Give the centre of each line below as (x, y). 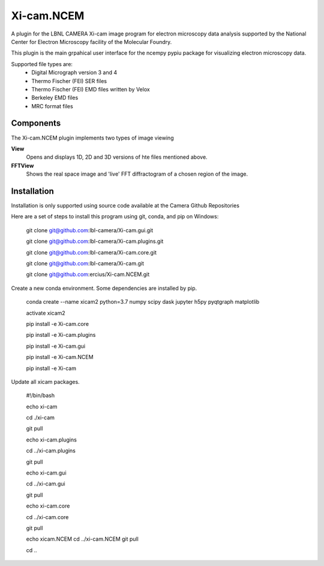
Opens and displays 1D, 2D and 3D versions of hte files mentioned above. (117, 157)
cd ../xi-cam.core (47, 517)
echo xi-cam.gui (46, 473)
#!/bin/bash (40, 395)
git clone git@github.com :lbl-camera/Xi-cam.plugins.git (95, 241)
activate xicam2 (46, 313)
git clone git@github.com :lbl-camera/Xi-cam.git (85, 263)
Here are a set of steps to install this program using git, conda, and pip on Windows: (115, 217)
